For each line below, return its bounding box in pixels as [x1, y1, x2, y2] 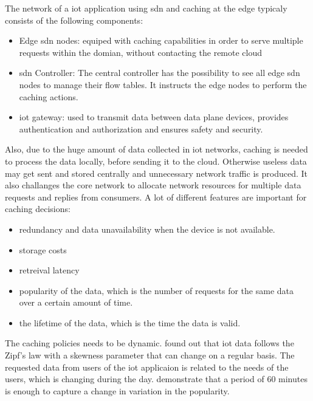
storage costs [19, 243, 67, 256]
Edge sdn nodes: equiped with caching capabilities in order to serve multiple [19, 34, 303, 47]
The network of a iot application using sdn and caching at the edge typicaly [5, 2, 287, 14]
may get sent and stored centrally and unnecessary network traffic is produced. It [5, 166, 308, 179]
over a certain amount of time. [19, 296, 133, 309]
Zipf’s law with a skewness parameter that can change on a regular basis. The [5, 349, 295, 362]
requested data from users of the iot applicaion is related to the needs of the [5, 360, 289, 373]
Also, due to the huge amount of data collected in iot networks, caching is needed [5, 143, 308, 156]
